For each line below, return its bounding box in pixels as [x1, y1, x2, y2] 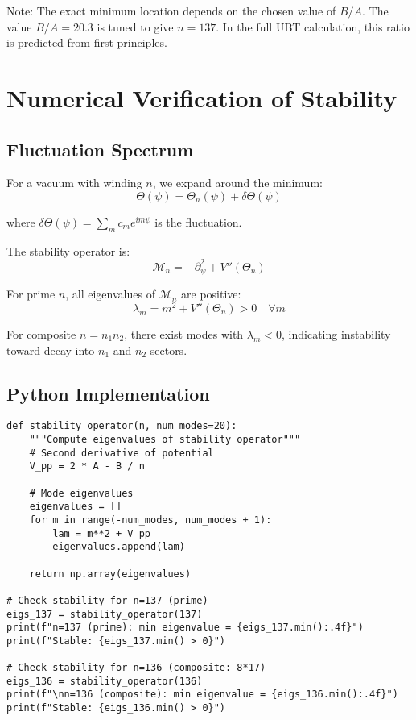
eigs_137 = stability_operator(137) [6, 608, 203, 620]
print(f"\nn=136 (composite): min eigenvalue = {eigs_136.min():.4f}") [6, 689, 398, 701]
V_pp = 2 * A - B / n [29, 460, 145, 472]
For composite [6, 325, 76, 342]
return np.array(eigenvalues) [29, 568, 192, 580]
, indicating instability [282, 325, 391, 342]
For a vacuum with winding [6, 174, 142, 191]
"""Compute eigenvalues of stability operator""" [29, 434, 301, 446]
